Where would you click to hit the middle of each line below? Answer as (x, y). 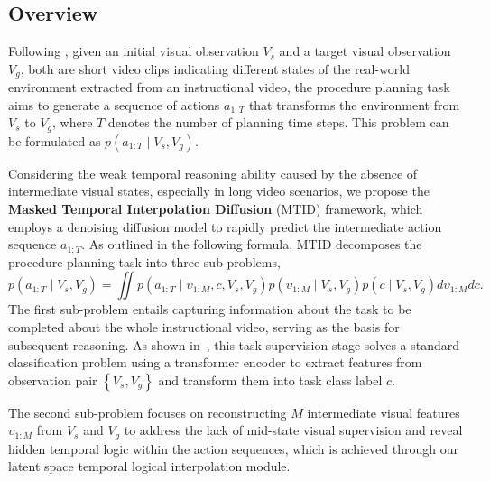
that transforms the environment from (354, 104)
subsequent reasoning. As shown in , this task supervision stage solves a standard (234, 344)
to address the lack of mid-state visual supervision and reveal (293, 430)
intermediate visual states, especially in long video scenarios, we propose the (219, 191)
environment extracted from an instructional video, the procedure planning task (229, 87)
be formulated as (55, 140)
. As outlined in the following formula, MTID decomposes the (252, 244)
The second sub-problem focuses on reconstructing (148, 412)
